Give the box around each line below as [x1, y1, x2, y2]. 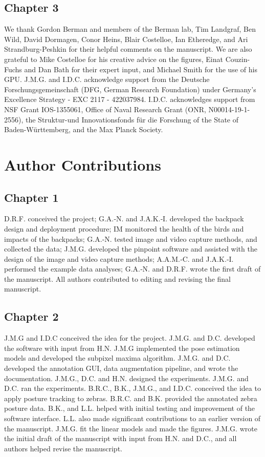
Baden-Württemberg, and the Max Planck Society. [4, 124, 163, 135]
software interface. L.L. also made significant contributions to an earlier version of [4, 413, 261, 424]
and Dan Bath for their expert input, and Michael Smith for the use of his [24, 64, 257, 74]
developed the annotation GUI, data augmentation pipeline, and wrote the [4, 363, 238, 373]
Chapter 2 [4, 308, 59, 324]
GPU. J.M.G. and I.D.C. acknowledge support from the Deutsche [4, 74, 210, 85]
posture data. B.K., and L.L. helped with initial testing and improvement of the [4, 403, 255, 413]
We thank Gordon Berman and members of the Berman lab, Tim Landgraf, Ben [4, 24, 256, 34]
